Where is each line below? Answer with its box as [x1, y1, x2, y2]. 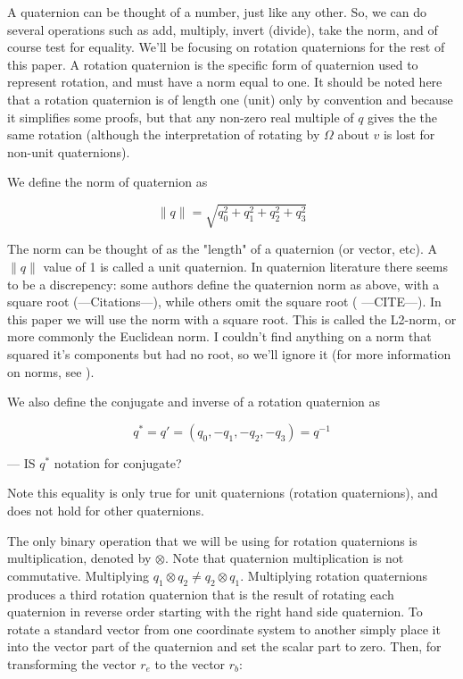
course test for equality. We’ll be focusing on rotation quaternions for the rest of [7, 38, 445, 56]
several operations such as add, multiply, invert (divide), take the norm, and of [7, 20, 438, 38]
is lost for [383, 125, 435, 144]
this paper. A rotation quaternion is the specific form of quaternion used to [7, 54, 418, 73]
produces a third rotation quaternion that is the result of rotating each [7, 584, 394, 603]
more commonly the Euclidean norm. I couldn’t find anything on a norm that [7, 327, 432, 346]
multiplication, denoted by [7, 549, 152, 567]
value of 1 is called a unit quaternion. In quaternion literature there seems [43, 257, 448, 276]
